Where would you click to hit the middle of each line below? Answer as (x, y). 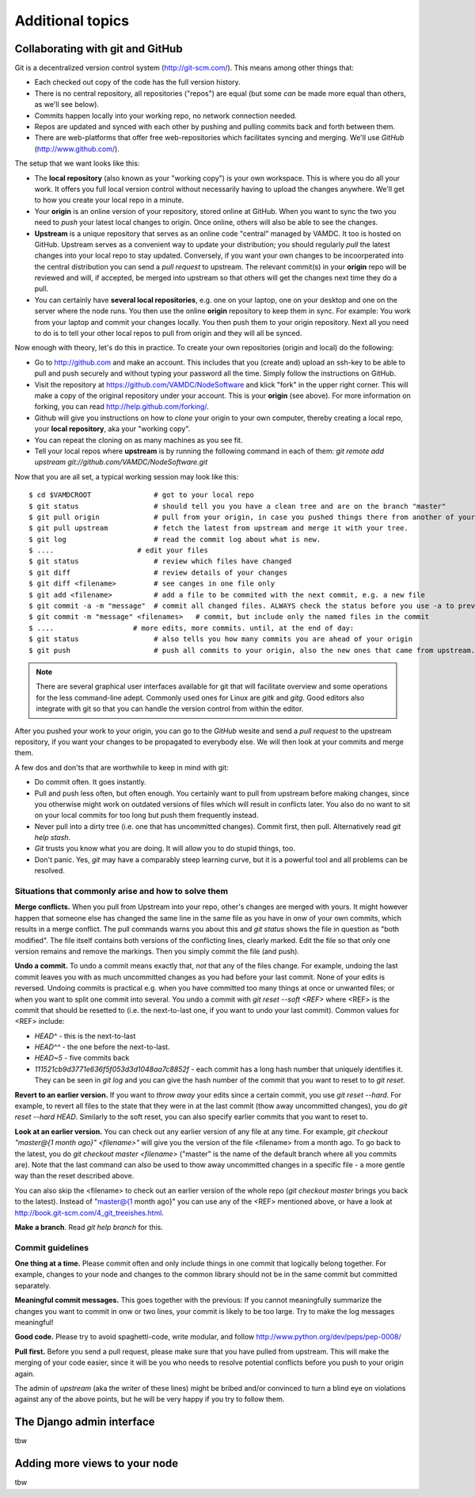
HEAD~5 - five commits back (82, 1058)
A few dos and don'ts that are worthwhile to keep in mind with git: (122, 767)
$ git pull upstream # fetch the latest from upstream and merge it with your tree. (219, 528)
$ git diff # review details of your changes (158, 572)
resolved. (49, 871)
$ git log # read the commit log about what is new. (175, 539)
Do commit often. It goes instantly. (90, 782)
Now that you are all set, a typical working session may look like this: (127, 476)
